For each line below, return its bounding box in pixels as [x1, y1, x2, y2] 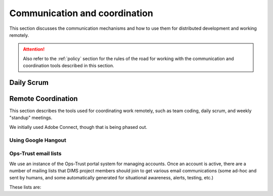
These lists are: [9, 184, 41, 190]
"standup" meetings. [9, 115, 53, 121]
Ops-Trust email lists [9, 150, 62, 157]
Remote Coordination [9, 94, 78, 103]
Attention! [23, 46, 45, 53]
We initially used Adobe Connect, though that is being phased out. [9, 124, 148, 130]
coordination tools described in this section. [23, 63, 115, 69]
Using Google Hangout [9, 136, 67, 143]
